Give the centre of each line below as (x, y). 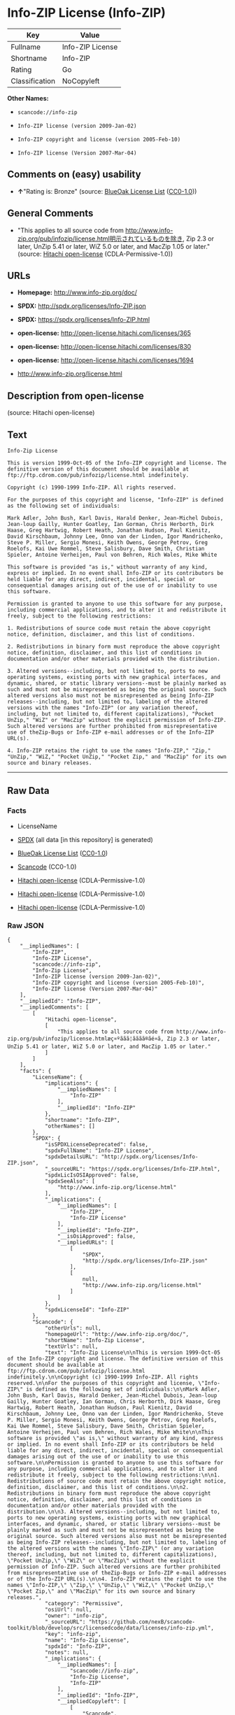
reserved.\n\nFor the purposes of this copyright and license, (101, 1383)
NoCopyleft (81, 80)
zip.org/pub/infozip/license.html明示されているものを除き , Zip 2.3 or (116, 239)
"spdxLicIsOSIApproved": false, (92, 1175)
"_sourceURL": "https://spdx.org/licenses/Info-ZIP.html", (132, 1169)
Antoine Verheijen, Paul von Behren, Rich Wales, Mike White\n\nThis (111, 1432)
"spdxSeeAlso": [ (70, 1181)
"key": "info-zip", (73, 1634)
